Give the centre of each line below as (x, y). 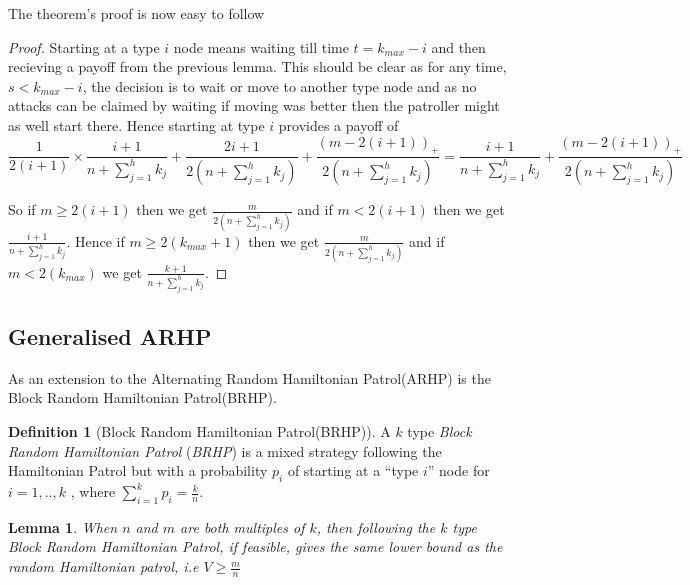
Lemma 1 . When (63, 526)
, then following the (376, 526)
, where (93, 491)
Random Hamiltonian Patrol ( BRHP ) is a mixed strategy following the (225, 450)
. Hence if (95, 240)
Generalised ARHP (110, 336)
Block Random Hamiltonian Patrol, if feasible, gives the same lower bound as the (255, 546)
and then (458, 46)
